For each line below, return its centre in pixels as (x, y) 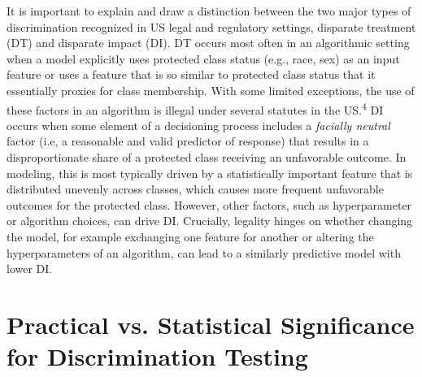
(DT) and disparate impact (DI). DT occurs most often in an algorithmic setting (208, 43)
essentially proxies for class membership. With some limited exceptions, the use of (211, 90)
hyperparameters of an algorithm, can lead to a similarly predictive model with (204, 252)
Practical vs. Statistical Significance (211, 324)
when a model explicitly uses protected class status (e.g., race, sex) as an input (203, 58)
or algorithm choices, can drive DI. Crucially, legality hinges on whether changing (210, 221)
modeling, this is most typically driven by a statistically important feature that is (210, 173)
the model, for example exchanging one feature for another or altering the (190, 236)
